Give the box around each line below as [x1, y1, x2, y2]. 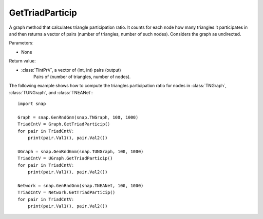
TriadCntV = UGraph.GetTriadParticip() [18, 156, 113, 161]
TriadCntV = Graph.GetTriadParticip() [18, 121, 111, 127]
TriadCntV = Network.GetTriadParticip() [18, 190, 115, 195]
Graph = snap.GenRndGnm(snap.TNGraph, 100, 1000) [18, 115, 139, 120]
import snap [18, 101, 46, 107]
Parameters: [9, 40, 34, 46]
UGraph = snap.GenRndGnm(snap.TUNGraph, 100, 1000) [18, 149, 144, 154]
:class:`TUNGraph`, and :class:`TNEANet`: [9, 89, 93, 95]
